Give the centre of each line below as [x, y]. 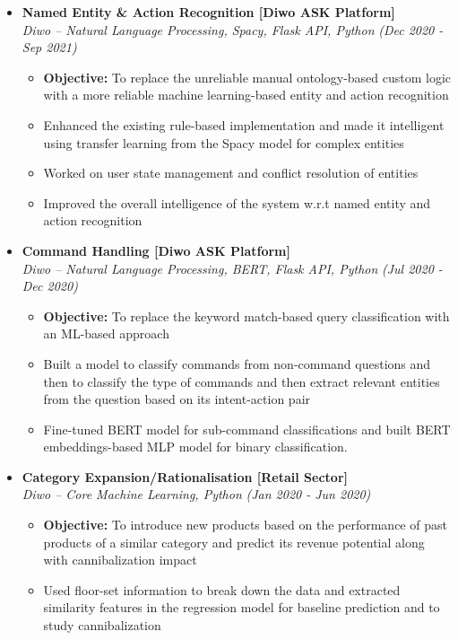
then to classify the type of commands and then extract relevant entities [242, 381]
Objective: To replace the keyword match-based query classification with [246, 316]
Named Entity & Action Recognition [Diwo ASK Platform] [208, 12]
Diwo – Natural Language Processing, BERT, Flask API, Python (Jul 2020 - [232, 268]
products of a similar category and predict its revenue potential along [234, 542]
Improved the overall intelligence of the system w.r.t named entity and [237, 202]
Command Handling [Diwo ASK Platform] [156, 250]
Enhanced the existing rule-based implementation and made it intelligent [244, 124]
